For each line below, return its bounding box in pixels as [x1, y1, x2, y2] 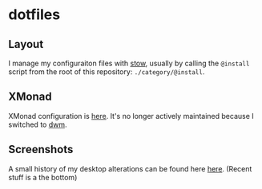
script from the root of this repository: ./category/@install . [8, 67, 205, 77]
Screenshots [8, 143, 74, 156]
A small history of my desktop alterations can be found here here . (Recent [8, 163, 252, 173]
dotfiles [8, 6, 61, 24]
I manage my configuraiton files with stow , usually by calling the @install [8, 58, 250, 68]
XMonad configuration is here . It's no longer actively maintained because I [8, 111, 254, 120]
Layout [8, 37, 44, 51]
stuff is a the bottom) [8, 172, 78, 182]
